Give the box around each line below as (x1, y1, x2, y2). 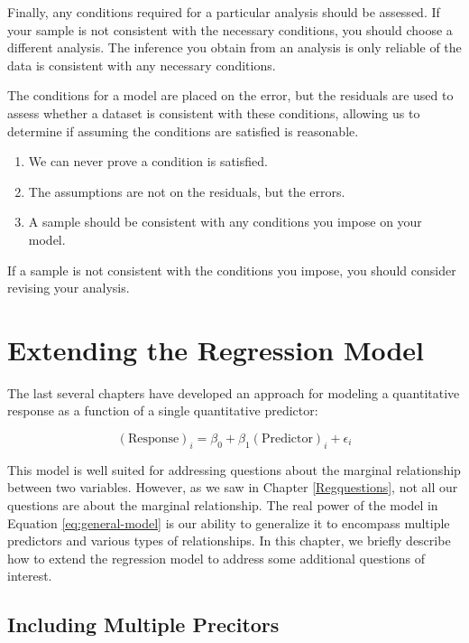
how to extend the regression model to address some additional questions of (7, 548, 426, 567)
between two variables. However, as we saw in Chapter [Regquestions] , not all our (7, 478, 458, 497)
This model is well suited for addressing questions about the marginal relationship (7, 460, 461, 479)
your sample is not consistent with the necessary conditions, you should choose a (7, 20, 453, 39)
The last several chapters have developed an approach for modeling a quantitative (7, 383, 460, 402)
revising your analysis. (7, 278, 130, 297)
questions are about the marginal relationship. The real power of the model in (7, 496, 438, 515)
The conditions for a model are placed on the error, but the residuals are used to (7, 86, 454, 105)
